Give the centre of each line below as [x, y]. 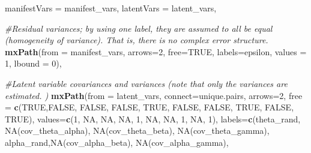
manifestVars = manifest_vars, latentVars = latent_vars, [111, 8]
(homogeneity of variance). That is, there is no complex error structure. [137, 40]
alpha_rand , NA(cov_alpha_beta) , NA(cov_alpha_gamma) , [117, 142]
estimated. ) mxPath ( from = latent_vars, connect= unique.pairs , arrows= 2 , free [154, 95]
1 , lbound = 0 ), [33, 63]
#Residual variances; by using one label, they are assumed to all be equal [139, 28]
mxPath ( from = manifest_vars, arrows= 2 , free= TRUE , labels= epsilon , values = [156, 51]
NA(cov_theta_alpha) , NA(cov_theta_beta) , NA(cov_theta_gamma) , [137, 130]
